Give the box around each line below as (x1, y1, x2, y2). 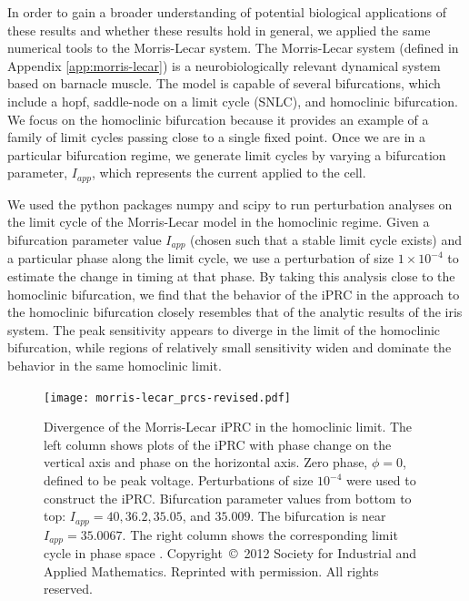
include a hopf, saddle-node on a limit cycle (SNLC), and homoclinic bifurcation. (7, 91, 458, 110)
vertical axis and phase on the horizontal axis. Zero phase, (44, 453, 368, 472)
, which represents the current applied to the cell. (91, 163, 366, 182)
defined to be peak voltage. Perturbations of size (44, 471, 314, 490)
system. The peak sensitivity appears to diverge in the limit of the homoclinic (7, 320, 441, 339)
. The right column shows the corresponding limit (122, 525, 398, 544)
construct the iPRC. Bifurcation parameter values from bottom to (44, 488, 412, 507)
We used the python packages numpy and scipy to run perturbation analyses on (7, 194, 453, 213)
